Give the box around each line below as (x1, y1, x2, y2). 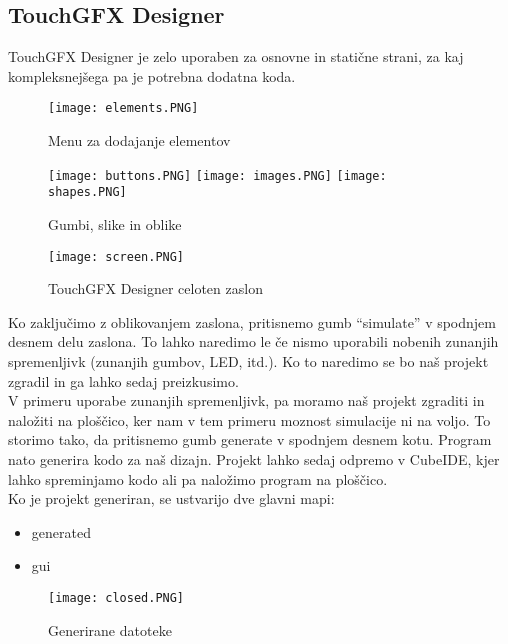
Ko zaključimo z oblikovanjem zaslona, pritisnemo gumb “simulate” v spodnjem (8, 311, 496, 332)
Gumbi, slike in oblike (48, 213, 182, 234)
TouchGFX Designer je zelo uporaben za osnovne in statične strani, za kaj (8, 46, 464, 67)
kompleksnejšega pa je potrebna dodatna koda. (8, 65, 296, 86)
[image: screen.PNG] (48, 249, 185, 264)
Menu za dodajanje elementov (48, 130, 231, 151)
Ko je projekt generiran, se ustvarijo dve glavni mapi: (8, 488, 335, 509)
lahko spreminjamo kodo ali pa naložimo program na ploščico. (8, 468, 388, 489)
